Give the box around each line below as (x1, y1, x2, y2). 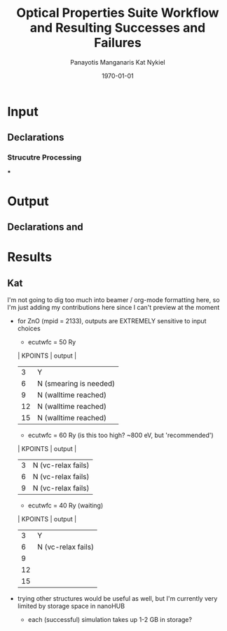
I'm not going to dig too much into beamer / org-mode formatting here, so (7, 296, 220, 304)
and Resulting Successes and (29, 20, 206, 36)
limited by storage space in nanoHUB (17, 602, 125, 611)
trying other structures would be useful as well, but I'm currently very (17, 594, 218, 603)
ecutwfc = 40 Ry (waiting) (27, 501, 104, 510)
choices (17, 325, 41, 333)
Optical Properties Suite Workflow (16, 5, 219, 21)
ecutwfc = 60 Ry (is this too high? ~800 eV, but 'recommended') (27, 431, 214, 440)
